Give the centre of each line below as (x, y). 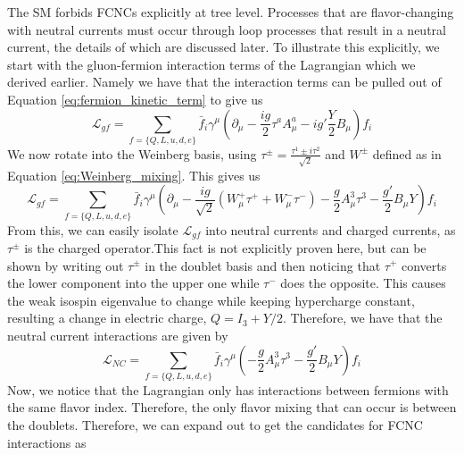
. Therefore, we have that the (362, 318)
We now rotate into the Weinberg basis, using (132, 153)
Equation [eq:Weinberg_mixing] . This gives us (134, 175)
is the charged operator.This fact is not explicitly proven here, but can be (225, 247)
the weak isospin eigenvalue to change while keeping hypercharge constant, (211, 300)
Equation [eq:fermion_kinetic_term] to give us (135, 99)
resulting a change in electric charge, (107, 318)
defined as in (407, 153)
